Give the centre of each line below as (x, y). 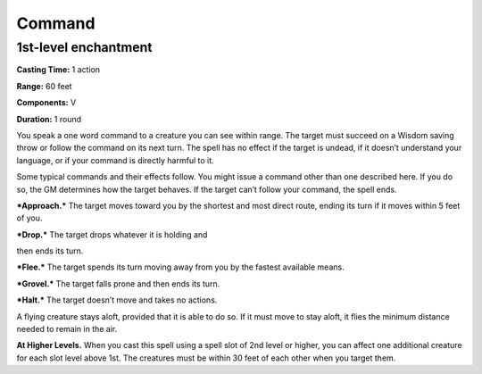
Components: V (46, 103)
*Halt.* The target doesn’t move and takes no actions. (117, 300)
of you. (29, 218)
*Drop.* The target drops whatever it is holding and (112, 234)
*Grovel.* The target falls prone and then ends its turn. (118, 283)
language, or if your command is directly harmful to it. (115, 160)
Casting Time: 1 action (58, 70)
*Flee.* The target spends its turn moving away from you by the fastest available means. (180, 267)
